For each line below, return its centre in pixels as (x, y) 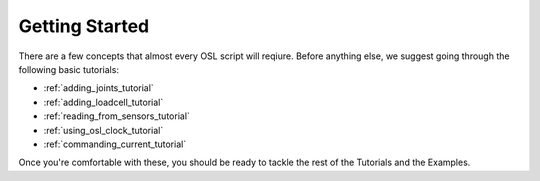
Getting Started (84, 26)
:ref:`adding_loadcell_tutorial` (103, 102)
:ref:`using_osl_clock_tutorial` (103, 130)
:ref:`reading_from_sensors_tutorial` (116, 116)
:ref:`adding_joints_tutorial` (98, 88)
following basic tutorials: (69, 69)
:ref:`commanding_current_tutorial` (115, 144)
